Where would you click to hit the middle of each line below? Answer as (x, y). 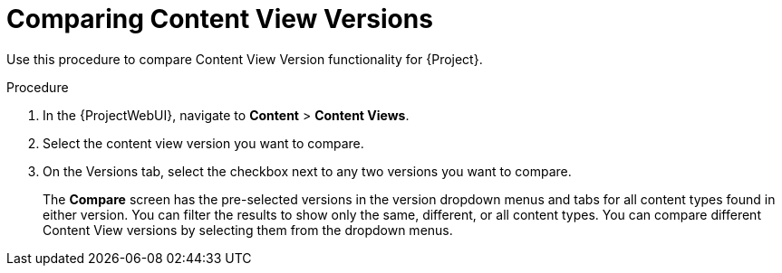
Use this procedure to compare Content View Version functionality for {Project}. (245, 59)
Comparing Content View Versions (220, 19)
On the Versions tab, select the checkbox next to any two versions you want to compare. (307, 171)
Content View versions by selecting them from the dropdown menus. (248, 230)
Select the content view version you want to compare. (203, 143)
